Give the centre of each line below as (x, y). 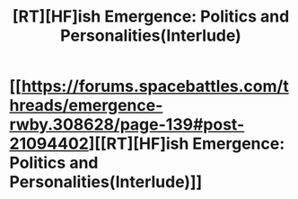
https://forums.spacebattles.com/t (155, 86)
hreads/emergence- (86, 106)
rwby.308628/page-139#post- (127, 125)
